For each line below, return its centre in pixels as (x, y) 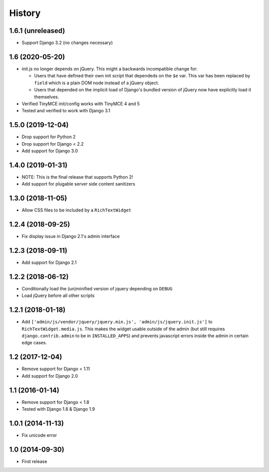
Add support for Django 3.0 (50, 151)
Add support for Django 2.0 (50, 376)
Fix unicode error (39, 435)
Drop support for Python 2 (49, 137)
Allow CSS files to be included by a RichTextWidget (76, 210)
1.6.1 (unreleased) (37, 31)
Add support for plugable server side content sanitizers (78, 184)
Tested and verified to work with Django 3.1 (66, 111)
